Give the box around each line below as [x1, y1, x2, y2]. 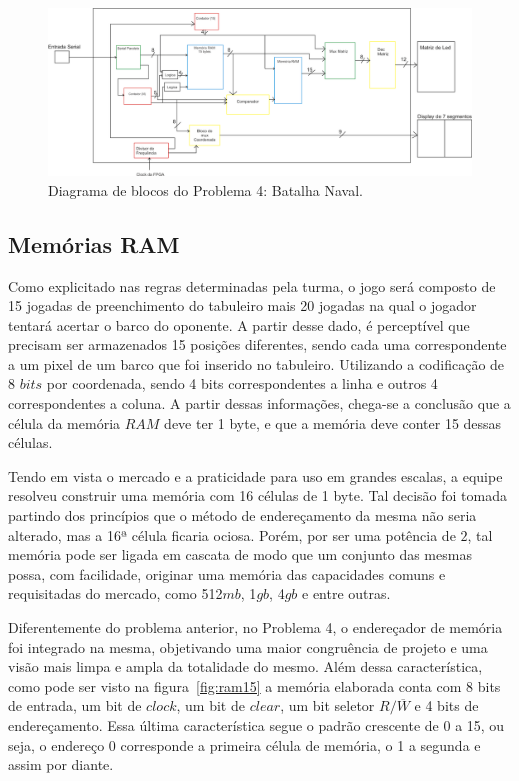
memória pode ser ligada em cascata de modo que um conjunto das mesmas [8, 544, 472, 565]
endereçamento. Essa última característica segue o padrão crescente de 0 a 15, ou [8, 714, 505, 735]
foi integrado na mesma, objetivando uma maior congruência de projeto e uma [8, 636, 488, 657]
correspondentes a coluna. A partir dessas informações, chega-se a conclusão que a [8, 393, 511, 414]
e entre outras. [302, 583, 391, 604]
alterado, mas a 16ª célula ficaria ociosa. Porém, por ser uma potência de [8, 524, 456, 545]
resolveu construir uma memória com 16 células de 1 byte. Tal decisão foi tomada [8, 485, 507, 506]
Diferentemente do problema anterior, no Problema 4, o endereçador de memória [8, 617, 503, 637]
